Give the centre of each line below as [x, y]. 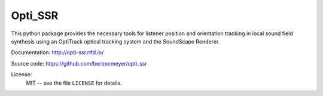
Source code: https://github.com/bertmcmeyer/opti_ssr [79, 63]
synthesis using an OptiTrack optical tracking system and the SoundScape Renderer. [115, 41]
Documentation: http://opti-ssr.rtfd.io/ [57, 52]
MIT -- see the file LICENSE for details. [74, 83]
